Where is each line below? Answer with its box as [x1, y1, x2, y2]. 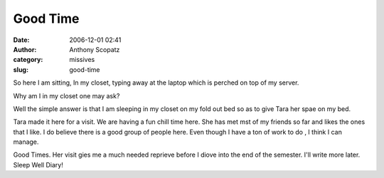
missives [69, 56, 95, 64]
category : [13, 56, 43, 64]
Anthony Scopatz [69, 45, 120, 53]
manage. [13, 137, 39, 146]
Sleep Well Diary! [13, 160, 63, 169]
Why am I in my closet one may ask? [13, 91, 120, 100]
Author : [13, 45, 37, 53]
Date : [13, 36, 30, 44]
